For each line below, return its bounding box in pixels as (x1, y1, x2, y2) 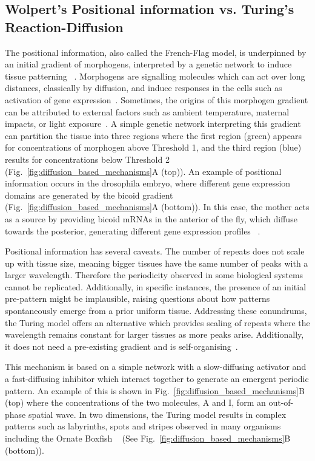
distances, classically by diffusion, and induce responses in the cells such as (5, 81, 282, 94)
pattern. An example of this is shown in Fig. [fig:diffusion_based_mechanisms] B (5, 384, 305, 397)
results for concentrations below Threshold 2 (5, 152, 170, 165)
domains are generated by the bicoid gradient (5, 188, 173, 201)
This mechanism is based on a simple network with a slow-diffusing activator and (5, 360, 307, 373)
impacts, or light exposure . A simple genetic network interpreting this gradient (5, 117, 301, 130)
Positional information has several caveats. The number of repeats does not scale (5, 245, 305, 258)
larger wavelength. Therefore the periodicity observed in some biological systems (5, 268, 303, 281)
